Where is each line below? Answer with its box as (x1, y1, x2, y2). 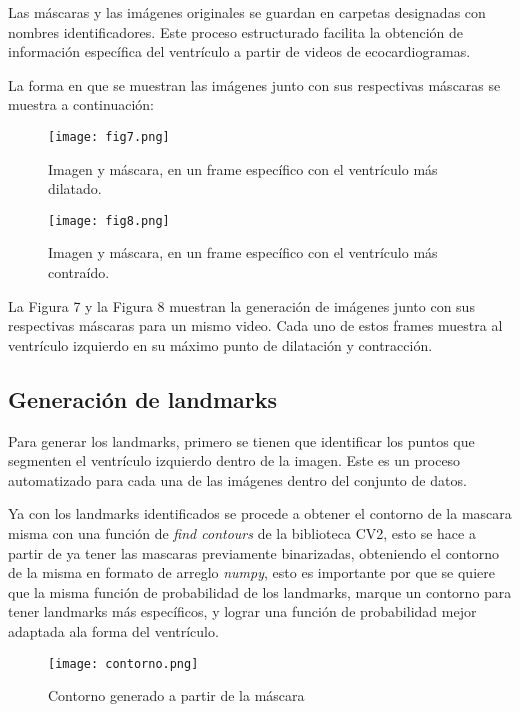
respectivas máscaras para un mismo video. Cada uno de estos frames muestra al (8, 315, 503, 336)
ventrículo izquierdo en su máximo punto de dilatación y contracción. (8, 334, 433, 355)
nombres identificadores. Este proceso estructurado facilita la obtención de (8, 21, 463, 42)
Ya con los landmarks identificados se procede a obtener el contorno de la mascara (8, 503, 512, 524)
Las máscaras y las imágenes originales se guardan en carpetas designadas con (8, 2, 486, 22)
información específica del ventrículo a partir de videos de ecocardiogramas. (8, 41, 471, 62)
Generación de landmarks (8, 383, 278, 414)
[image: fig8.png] (48, 213, 170, 228)
